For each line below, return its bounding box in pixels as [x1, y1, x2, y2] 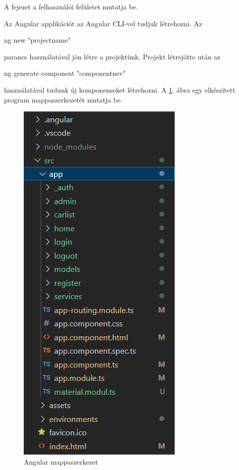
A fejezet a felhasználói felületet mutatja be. [4, 1, 138, 11]
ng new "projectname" [4, 35, 71, 45]
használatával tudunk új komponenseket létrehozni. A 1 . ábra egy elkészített [4, 84, 236, 95]
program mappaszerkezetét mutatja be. [4, 94, 123, 104]
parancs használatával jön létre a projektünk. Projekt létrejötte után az [4, 51, 221, 61]
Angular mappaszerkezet [24, 456, 98, 467]
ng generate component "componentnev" [4, 68, 126, 78]
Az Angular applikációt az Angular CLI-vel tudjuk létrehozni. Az [4, 18, 202, 28]
